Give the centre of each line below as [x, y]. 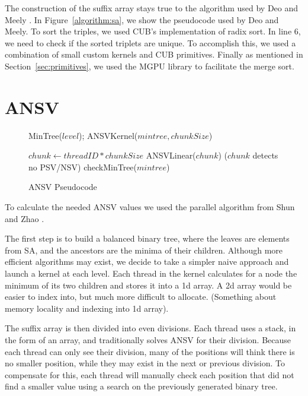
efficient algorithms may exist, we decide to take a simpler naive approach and [147, 262]
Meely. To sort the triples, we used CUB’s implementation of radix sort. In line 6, [153, 31]
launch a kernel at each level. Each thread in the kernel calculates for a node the [151, 273]
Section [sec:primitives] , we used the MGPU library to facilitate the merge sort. [150, 66]
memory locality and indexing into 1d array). [87, 308]
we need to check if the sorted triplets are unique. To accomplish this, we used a [150, 42]
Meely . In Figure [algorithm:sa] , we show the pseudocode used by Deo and [142, 19]
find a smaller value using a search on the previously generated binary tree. [141, 386]
